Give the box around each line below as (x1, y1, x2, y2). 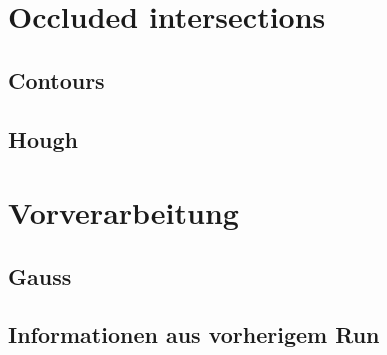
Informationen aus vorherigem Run (8, 319, 380, 350)
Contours (8, 64, 105, 95)
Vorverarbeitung (8, 192, 239, 233)
